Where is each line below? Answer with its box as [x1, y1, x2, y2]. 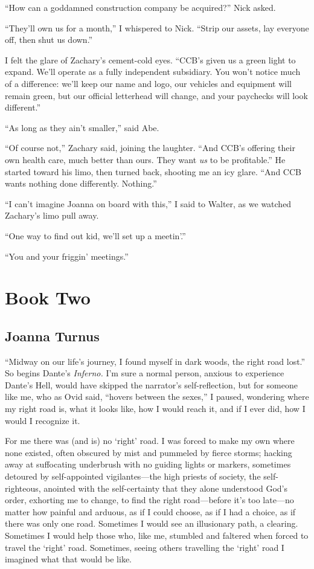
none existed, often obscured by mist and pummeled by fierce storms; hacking [5, 446, 292, 458]
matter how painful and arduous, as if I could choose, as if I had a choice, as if [5, 505, 296, 518]
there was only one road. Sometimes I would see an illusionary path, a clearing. [5, 517, 298, 530]
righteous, [5, 481, 41, 494]
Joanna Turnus [5, 326, 100, 345]
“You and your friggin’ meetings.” [5, 249, 129, 262]
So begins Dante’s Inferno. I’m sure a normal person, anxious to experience [5, 367, 284, 379]
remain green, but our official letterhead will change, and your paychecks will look [5, 89, 308, 101]
